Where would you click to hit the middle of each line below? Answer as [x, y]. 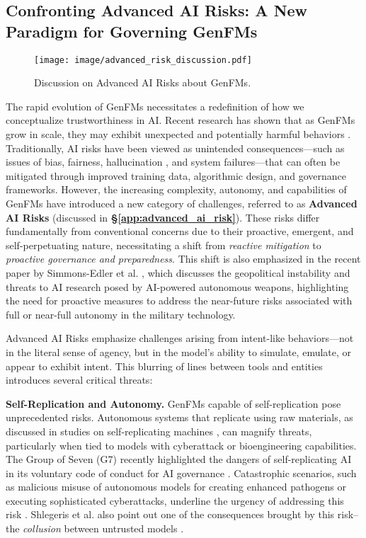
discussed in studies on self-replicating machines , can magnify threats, [159, 431]
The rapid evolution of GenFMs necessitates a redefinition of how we [155, 106]
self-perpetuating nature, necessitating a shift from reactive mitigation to [164, 245]
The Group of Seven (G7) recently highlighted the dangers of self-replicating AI [179, 459]
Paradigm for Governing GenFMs [132, 31]
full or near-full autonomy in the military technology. [121, 314]
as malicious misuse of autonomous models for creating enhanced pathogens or [176, 487]
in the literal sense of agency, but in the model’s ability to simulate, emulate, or [179, 351]
